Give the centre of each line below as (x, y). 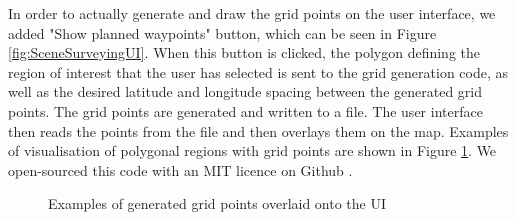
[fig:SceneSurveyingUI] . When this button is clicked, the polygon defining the (244, 52)
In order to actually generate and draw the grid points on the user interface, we (252, 13)
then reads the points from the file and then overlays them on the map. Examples (258, 130)
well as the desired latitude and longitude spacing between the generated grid (245, 91)
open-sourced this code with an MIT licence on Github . (180, 169)
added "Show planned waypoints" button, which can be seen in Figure (222, 32)
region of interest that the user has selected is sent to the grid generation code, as (258, 71)
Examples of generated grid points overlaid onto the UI (217, 203)
